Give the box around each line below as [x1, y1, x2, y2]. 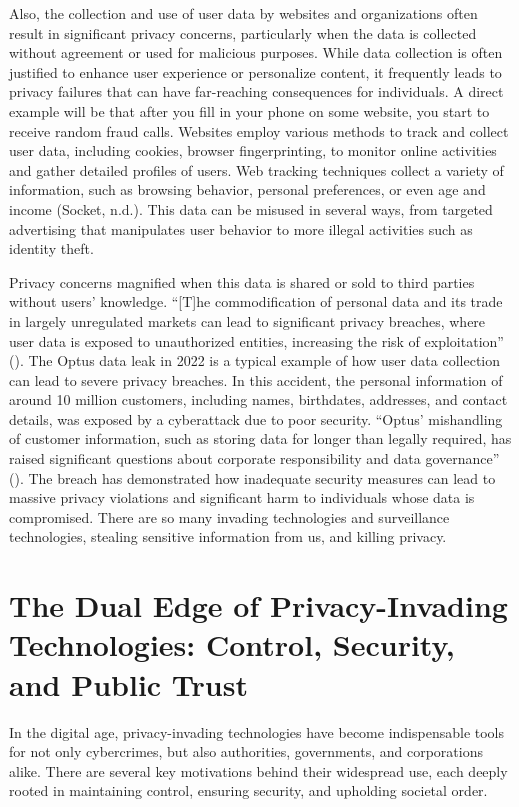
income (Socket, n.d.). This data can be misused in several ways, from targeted [9, 198, 493, 219]
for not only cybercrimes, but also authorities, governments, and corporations [9, 741, 483, 762]
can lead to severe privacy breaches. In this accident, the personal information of [9, 369, 503, 390]
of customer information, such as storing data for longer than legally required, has [9, 428, 512, 449]
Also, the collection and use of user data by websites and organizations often [9, 3, 478, 23]
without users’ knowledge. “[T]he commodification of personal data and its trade [9, 291, 503, 312]
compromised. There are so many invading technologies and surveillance [9, 506, 450, 527]
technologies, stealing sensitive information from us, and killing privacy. [9, 526, 447, 547]
